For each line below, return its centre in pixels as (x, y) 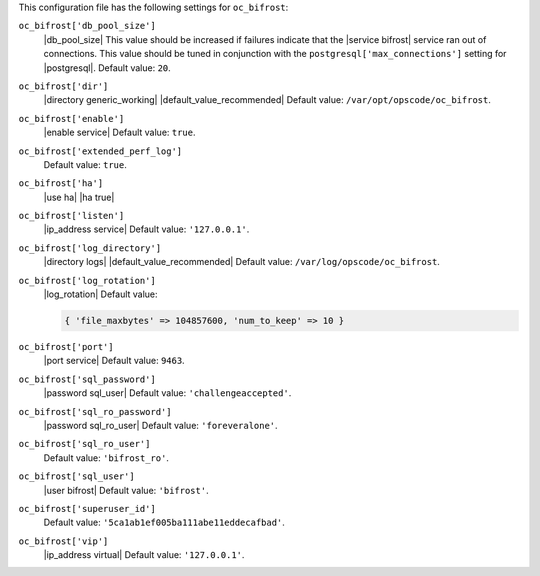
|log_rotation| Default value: (101, 294)
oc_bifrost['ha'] (61, 183)
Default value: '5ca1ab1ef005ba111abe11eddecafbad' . (164, 522)
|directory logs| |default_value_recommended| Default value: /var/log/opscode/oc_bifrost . (241, 262)
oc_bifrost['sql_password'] (87, 379)
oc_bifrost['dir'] (63, 86)
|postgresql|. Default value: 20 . (107, 67)
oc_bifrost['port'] (66, 346)
